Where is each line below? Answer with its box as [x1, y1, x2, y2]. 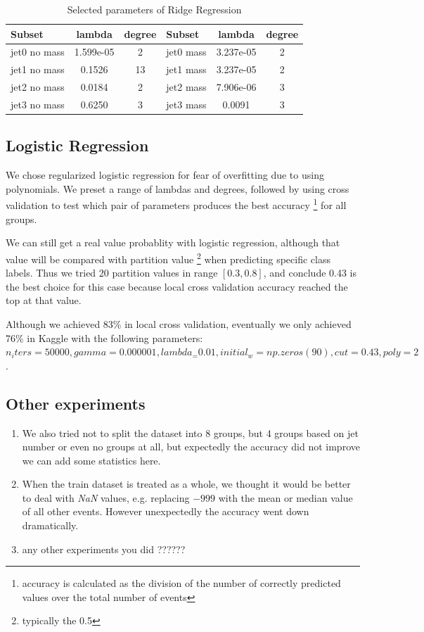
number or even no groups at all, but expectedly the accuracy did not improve [22, 439, 360, 454]
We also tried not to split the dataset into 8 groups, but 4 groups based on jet [22, 425, 359, 440]
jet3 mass [166, 96, 207, 111]
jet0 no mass [11, 44, 65, 59]
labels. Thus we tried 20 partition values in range [6, 265, 218, 280]
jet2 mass [166, 80, 207, 94]
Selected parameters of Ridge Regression [67, 2, 242, 16]
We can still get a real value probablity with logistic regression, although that [6, 235, 340, 250]
